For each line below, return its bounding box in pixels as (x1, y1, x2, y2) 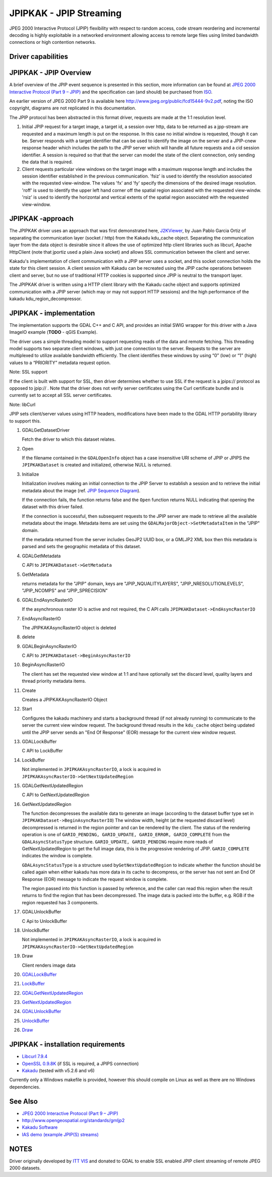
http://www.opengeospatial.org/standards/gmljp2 (22, 1117, 125, 1124)
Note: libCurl (9, 401, 36, 407)
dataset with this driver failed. (22, 504, 84, 510)
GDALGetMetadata (22, 553, 61, 559)
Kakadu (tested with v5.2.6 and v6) (22, 1067, 95, 1074)
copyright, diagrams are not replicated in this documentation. (9, 105, 137, 111)
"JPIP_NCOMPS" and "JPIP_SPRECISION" (22, 587, 108, 594)
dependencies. (9, 1084, 40, 1090)
